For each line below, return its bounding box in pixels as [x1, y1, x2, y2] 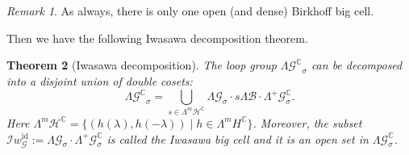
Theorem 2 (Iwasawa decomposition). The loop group [6, 57, 277, 73]
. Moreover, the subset [252, 114, 362, 131]
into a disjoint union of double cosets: [6, 72, 193, 89]
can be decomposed [311, 57, 403, 73]
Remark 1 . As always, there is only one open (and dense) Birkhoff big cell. [6, 2, 374, 19]
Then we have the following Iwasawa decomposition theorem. [6, 29, 308, 46]
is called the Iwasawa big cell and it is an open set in [106, 130, 369, 147]
